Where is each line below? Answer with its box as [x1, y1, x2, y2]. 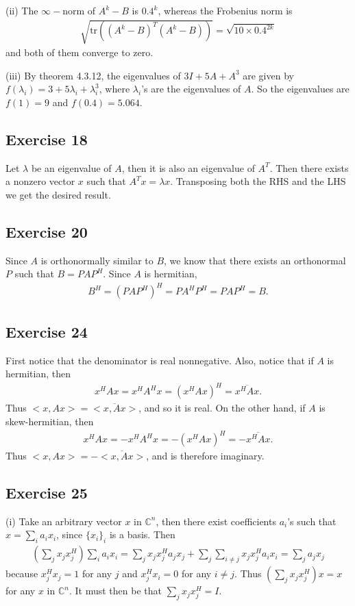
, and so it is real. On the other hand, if [138, 401, 306, 415]
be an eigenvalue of [31, 160, 112, 175]
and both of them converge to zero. [5, 45, 154, 60]
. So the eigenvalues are [251, 81, 350, 96]
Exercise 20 [5, 220, 88, 242]
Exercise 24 [5, 320, 88, 342]
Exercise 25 [5, 482, 88, 503]
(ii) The [5, 3, 38, 17]
